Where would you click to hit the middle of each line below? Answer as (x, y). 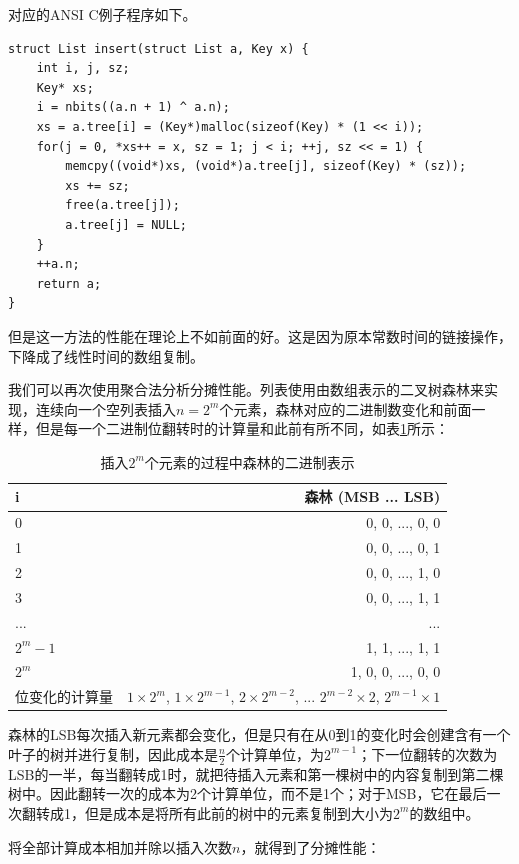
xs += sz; (97, 185)
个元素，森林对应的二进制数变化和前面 (345, 408)
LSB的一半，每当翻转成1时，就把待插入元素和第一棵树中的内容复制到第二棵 (256, 773)
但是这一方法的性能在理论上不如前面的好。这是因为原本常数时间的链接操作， (260, 335)
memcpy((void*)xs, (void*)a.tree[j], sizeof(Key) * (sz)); (266, 166)
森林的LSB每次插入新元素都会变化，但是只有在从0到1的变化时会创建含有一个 (259, 734)
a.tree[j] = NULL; (126, 224)
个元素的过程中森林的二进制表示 (249, 461)
